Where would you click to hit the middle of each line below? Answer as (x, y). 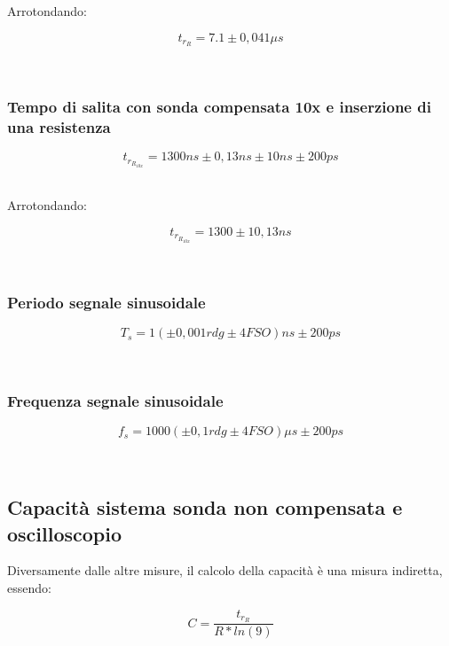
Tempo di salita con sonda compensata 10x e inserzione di (219, 106)
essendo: (29, 587)
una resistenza (59, 126)
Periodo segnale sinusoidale (106, 303)
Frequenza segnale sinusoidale (115, 400)
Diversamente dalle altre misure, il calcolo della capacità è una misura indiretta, (225, 570)
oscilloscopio (65, 533)
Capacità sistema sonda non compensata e (205, 507)
